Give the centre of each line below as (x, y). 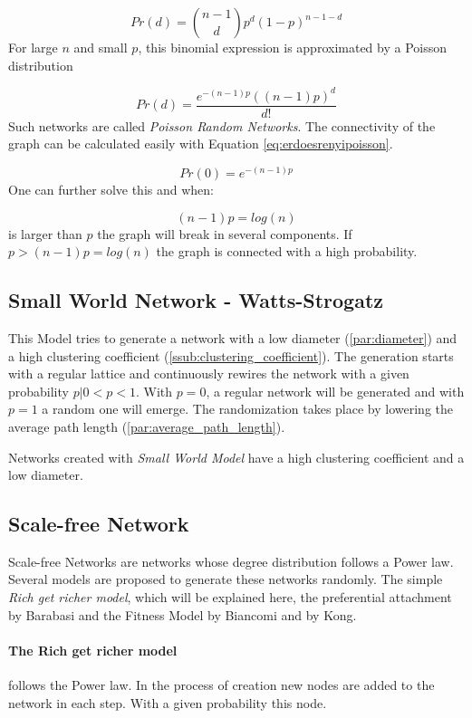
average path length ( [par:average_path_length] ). (147, 426)
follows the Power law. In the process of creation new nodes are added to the (222, 685)
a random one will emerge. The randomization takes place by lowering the (248, 409)
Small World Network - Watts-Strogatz (196, 300)
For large (33, 47)
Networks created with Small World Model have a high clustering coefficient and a (236, 457)
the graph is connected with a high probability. (287, 251)
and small (101, 47)
